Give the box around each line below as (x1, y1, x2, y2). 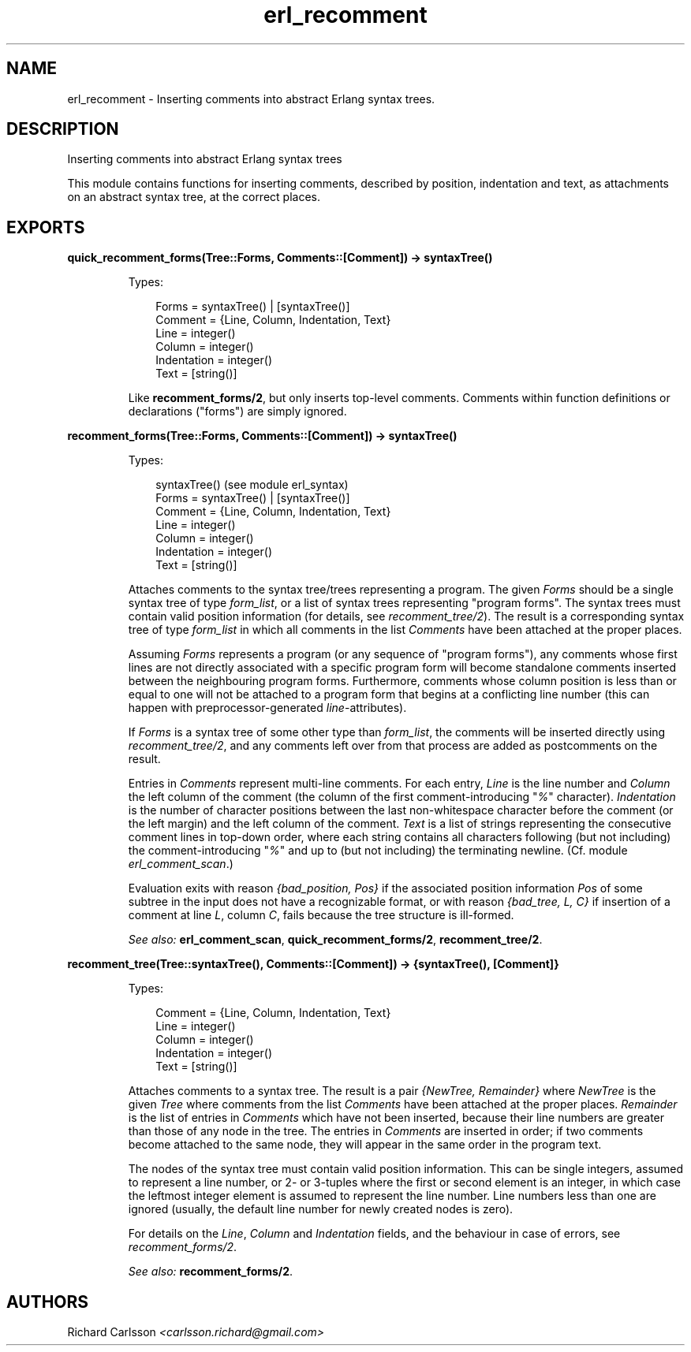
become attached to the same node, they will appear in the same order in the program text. (128, 1138, 602, 1152)
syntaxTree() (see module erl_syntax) (155, 478, 349, 492)
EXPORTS (6, 217, 85, 237)
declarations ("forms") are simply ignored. (128, 404, 347, 419)
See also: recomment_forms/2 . (128, 1264, 293, 1279)
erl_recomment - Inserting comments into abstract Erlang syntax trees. (67, 91, 435, 106)
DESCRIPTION (6, 119, 119, 140)
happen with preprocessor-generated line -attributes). (128, 701, 407, 715)
